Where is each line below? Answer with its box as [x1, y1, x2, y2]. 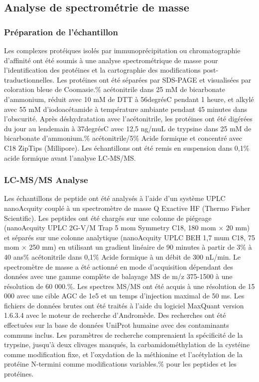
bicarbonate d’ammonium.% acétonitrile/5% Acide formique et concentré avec [4, 133, 243, 143]
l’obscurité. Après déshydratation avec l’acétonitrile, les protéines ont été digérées [4, 113, 253, 124]
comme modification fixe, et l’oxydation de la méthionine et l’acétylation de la [4, 349, 243, 359]
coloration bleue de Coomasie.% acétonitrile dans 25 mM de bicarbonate [4, 84, 225, 95]
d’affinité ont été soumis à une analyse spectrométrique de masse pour [4, 55, 218, 65]
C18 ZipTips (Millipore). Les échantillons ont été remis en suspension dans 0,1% [4, 142, 250, 153]
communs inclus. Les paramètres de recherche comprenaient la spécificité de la [4, 329, 243, 340]
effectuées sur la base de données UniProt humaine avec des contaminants [4, 320, 229, 330]
